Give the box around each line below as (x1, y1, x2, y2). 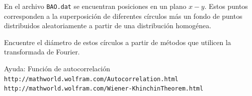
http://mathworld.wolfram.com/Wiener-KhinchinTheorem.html (4, 85, 203, 93)
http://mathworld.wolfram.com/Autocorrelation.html (4, 75, 178, 83)
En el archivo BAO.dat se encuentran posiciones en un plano (4, 1, 186, 11)
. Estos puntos (204, 1, 248, 11)
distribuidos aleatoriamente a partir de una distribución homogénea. (4, 20, 211, 31)
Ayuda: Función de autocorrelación (4, 63, 110, 74)
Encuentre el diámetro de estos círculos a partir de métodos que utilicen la (4, 37, 231, 47)
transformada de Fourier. (4, 47, 80, 57)
